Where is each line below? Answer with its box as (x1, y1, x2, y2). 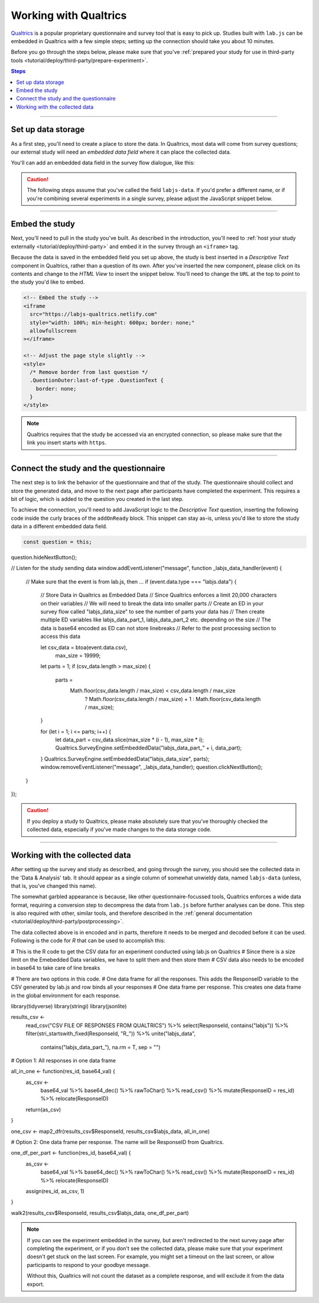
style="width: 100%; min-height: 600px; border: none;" (30, 319, 195, 326)
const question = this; (23, 539, 93, 546)
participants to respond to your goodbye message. (27, 1261, 151, 1268)
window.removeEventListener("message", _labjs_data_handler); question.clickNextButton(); (40, 764, 263, 771)
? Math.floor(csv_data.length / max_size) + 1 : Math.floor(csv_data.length (84, 695, 261, 702)
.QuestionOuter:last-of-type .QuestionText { (30, 377, 164, 384)
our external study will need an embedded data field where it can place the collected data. (11, 148, 232, 155)
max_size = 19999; (55, 651, 101, 659)
